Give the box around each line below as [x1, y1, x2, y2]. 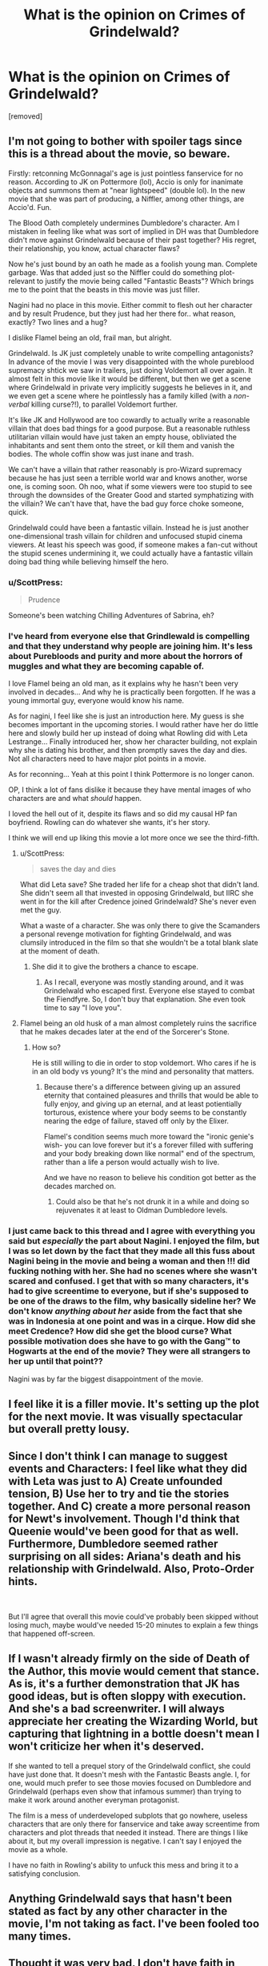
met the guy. [19, 905, 62, 915]
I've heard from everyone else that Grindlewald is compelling [8, 630, 250, 641]
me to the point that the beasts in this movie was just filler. [8, 285, 200, 294]
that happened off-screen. [8, 1628, 95, 1638]
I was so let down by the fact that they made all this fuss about [8, 1245, 255, 1256]
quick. [8, 507, 29, 516]
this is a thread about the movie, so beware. [8, 147, 230, 161]
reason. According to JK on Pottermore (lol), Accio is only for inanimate [8, 176, 244, 186]
